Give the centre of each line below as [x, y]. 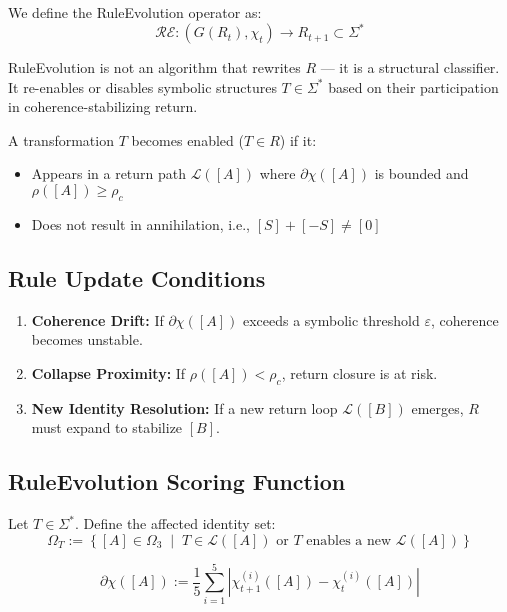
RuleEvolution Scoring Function [177, 481]
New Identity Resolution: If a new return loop [184, 407]
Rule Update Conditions [137, 277]
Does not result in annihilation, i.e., [140, 223]
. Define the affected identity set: [175, 523]
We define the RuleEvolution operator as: [135, 12]
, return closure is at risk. [359, 372]
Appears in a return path [109, 173]
